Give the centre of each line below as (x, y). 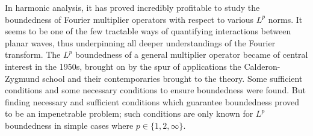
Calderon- (262, 66)
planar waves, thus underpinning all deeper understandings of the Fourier (140, 42)
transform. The (33, 54)
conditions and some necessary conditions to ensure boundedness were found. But (155, 90)
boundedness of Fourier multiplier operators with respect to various (129, 19)
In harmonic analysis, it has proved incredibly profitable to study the (132, 7)
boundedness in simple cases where (69, 125)
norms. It (285, 19)
